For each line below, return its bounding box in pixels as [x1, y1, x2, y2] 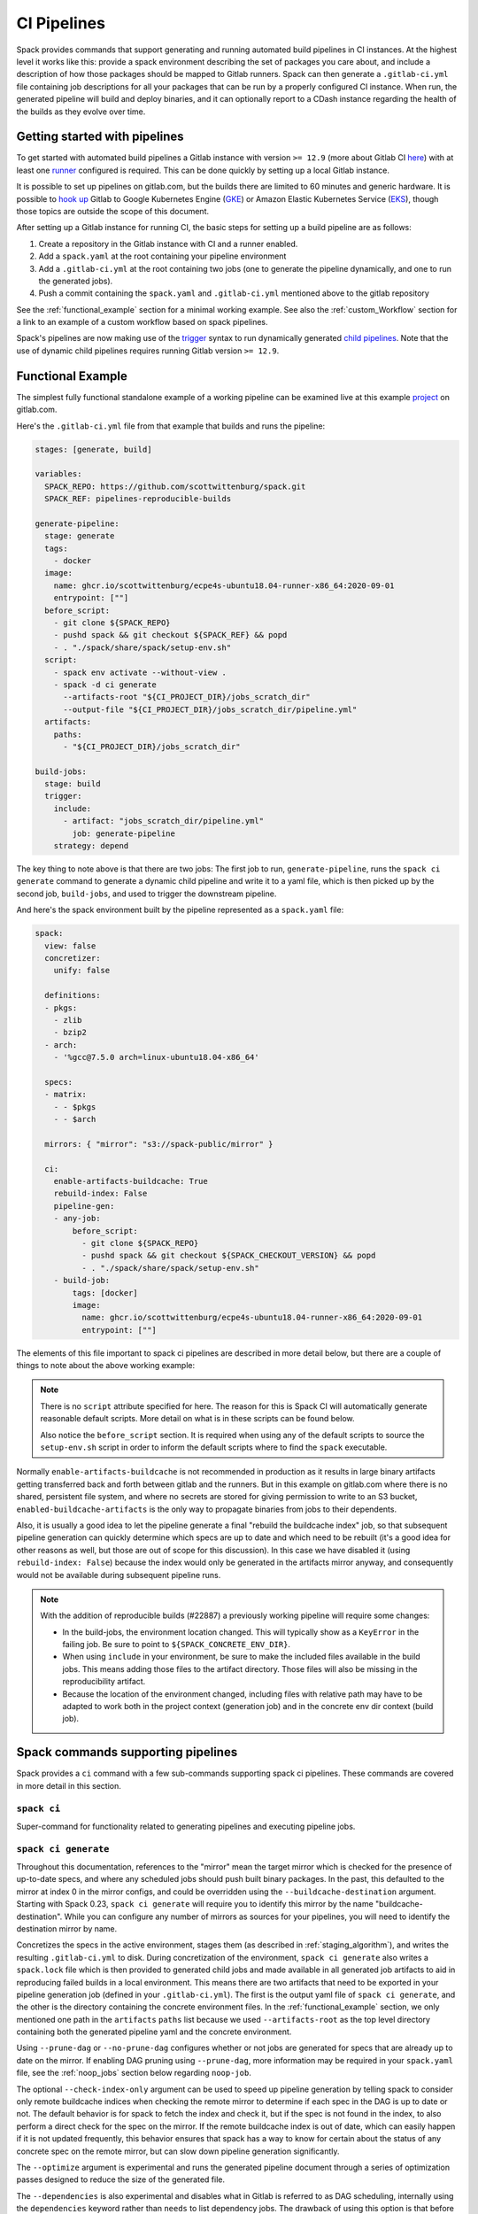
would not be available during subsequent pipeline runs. [16, 1569, 221, 1580]
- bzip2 [53, 1027, 88, 1038]
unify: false [53, 965, 111, 976]
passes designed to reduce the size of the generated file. [16, 2174, 226, 2185]
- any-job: [53, 1213, 101, 1224]
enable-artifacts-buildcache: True [53, 1176, 208, 1186]
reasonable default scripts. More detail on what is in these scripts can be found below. [40, 1413, 355, 1424]
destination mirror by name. [16, 1923, 118, 1934]
